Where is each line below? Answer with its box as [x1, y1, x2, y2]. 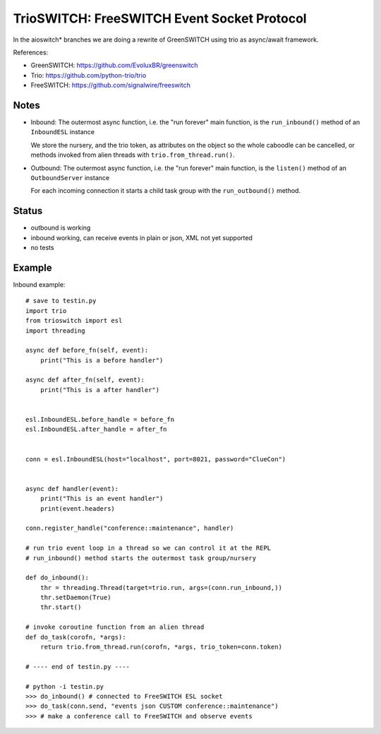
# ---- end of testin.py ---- [25, 663, 131, 670]
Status [13, 205, 43, 217]
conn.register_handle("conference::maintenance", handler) [25, 524, 234, 533]
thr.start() [40, 603, 82, 611]
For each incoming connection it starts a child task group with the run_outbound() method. [30, 187, 301, 195]
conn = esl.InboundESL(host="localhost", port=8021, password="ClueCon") [25, 455, 286, 463]
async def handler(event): [25, 485, 119, 492]
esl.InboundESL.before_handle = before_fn [25, 415, 175, 424]
